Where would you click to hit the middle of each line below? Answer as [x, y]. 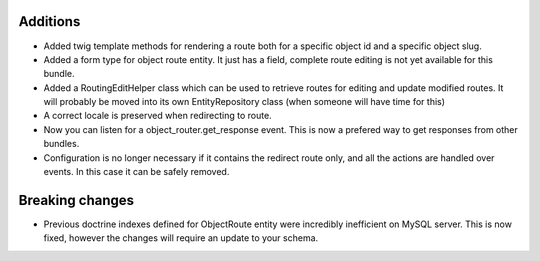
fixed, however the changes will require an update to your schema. [181, 238]
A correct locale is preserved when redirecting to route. [157, 116]
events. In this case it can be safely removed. [136, 172]
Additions [49, 21]
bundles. [61, 144]
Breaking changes [76, 200]
